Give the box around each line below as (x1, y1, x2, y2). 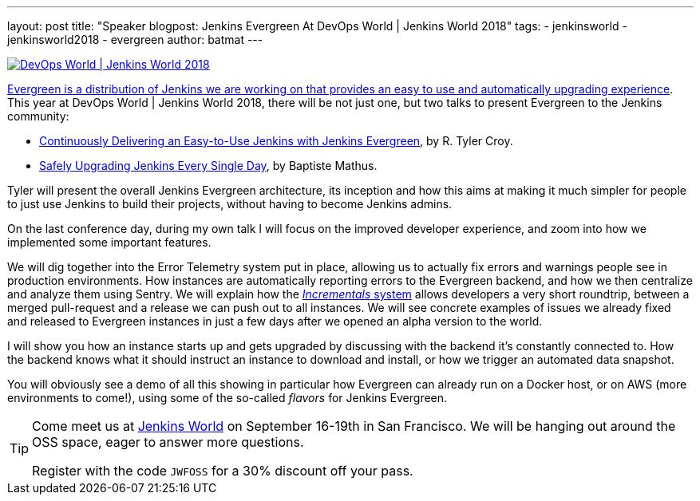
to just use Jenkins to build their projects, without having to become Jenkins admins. (7, 197, 453, 211)
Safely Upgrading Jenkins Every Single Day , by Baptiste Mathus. (39, 159, 378, 172)
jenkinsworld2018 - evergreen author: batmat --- (7, 33, 263, 46)
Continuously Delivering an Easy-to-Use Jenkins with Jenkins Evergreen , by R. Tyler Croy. (39, 134, 513, 148)
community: (7, 109, 69, 123)
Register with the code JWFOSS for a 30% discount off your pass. (32, 463, 413, 479)
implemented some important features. (7, 235, 212, 249)
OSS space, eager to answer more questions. (32, 434, 304, 450)
